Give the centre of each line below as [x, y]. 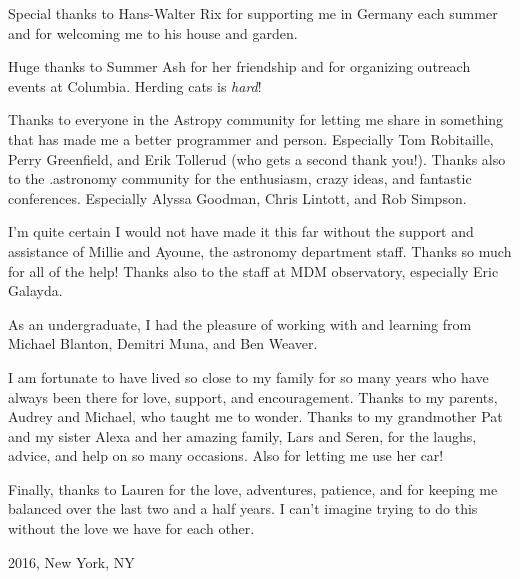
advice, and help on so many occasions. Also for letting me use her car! [226, 455]
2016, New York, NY [71, 561]
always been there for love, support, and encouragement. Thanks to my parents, [253, 396]
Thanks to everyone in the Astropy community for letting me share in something [256, 119]
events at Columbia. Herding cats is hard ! [135, 85]
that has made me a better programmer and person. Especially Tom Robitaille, [251, 138]
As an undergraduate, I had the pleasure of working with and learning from [240, 323]
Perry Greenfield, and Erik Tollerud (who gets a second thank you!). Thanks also [257, 158]
